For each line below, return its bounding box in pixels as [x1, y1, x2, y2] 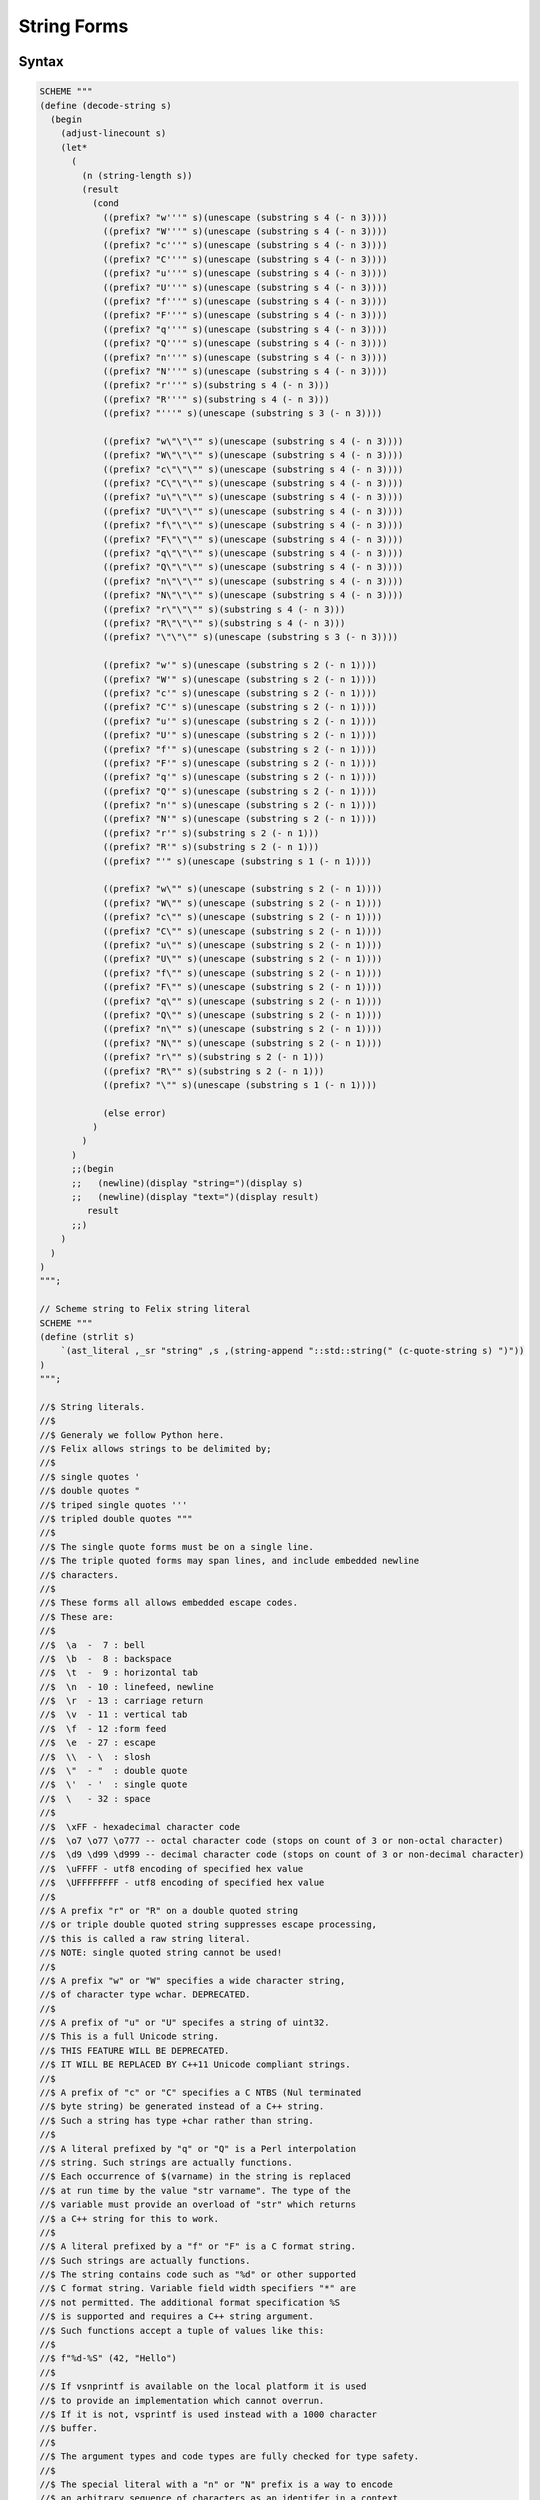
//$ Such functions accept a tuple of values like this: [39, 2325, 325, 2336]
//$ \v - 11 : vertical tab [39, 1709, 188, 1720]
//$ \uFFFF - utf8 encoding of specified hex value [39, 1863, 304, 1874]
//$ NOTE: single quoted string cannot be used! [39, 1947, 283, 1959]
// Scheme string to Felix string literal [39, 1303, 251, 1315]
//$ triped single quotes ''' [39, 1499, 188, 1510]
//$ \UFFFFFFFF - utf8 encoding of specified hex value [39, 1877, 325, 1889]
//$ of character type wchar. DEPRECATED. [39, 1989, 251, 2000]
